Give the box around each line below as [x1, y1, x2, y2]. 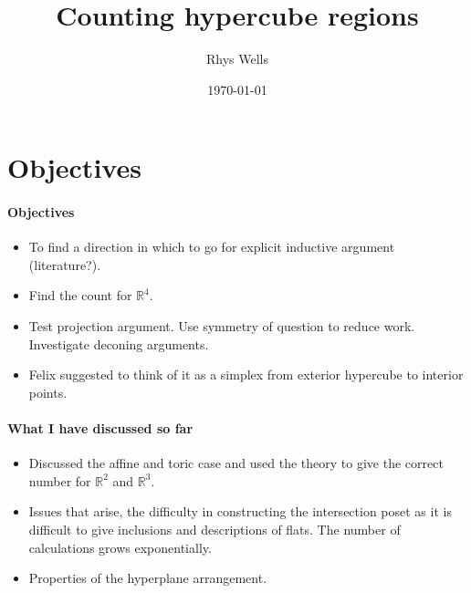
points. [28, 382, 68, 401]
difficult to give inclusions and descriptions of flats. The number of [28, 520, 401, 539]
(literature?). [28, 255, 101, 274]
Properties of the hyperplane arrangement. [28, 568, 267, 588]
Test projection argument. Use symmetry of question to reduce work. [28, 317, 415, 336]
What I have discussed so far [7, 419, 194, 438]
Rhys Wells [205, 49, 268, 68]
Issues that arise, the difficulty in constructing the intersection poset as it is [28, 502, 452, 521]
